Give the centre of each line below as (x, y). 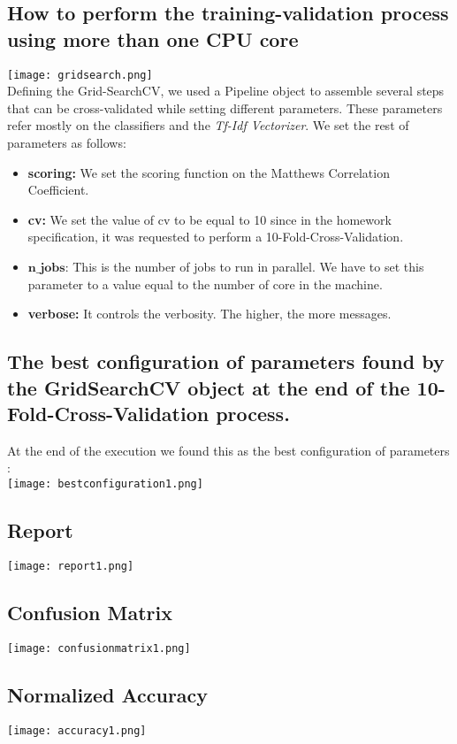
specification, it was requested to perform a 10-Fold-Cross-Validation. (216, 237)
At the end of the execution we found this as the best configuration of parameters (228, 450)
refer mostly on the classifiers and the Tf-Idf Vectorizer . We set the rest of (208, 125)
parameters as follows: (67, 143)
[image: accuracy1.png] (77, 730)
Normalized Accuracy (108, 694)
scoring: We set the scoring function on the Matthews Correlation (209, 172)
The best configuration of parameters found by (226, 361)
